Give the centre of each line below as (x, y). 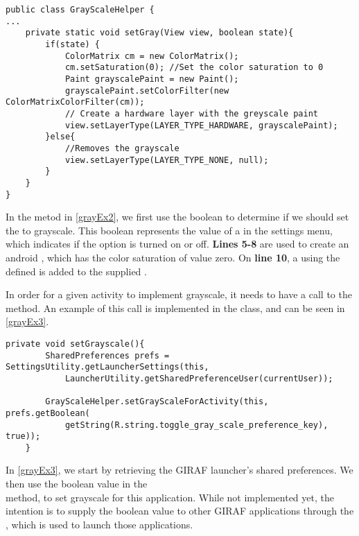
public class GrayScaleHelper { (80, 10)
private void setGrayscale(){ (75, 344)
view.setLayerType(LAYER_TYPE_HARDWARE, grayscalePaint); (201, 125)
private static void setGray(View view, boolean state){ (159, 33)
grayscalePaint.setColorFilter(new (147, 90)
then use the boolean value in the (77, 484)
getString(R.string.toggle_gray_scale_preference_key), (196, 425)
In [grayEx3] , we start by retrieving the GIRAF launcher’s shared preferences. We (179, 470)
